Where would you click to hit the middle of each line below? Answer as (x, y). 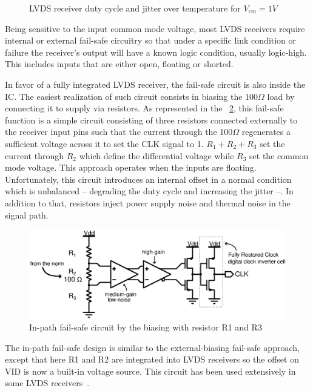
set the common (279, 155)
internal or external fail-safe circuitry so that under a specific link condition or (151, 40)
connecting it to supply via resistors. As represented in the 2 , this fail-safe (144, 108)
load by (281, 96)
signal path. (27, 215)
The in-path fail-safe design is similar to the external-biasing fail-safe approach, (152, 347)
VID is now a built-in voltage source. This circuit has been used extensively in (150, 371)
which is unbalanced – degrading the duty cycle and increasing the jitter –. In (149, 191)
